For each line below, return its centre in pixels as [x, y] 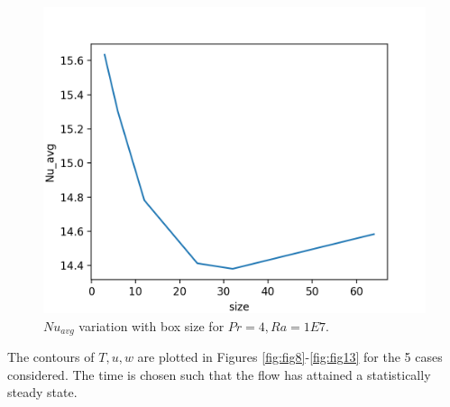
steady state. [42, 392]
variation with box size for [152, 325]
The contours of [51, 357]
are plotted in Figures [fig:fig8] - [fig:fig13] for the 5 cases [290, 357]
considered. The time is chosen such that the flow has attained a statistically [219, 374]
